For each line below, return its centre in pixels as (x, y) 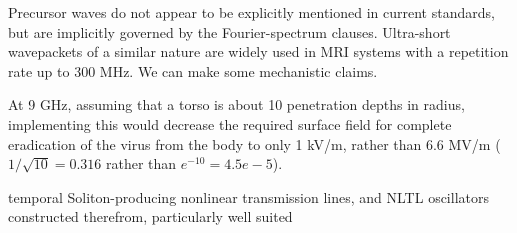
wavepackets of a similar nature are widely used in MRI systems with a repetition (258, 51)
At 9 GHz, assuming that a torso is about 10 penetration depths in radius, (236, 104)
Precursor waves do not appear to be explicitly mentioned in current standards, (251, 12)
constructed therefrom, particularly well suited (150, 216)
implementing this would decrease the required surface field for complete (230, 123)
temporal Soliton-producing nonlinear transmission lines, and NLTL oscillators (248, 196)
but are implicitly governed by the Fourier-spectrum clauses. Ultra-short (229, 31)
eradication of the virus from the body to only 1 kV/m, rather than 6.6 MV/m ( (254, 143)
